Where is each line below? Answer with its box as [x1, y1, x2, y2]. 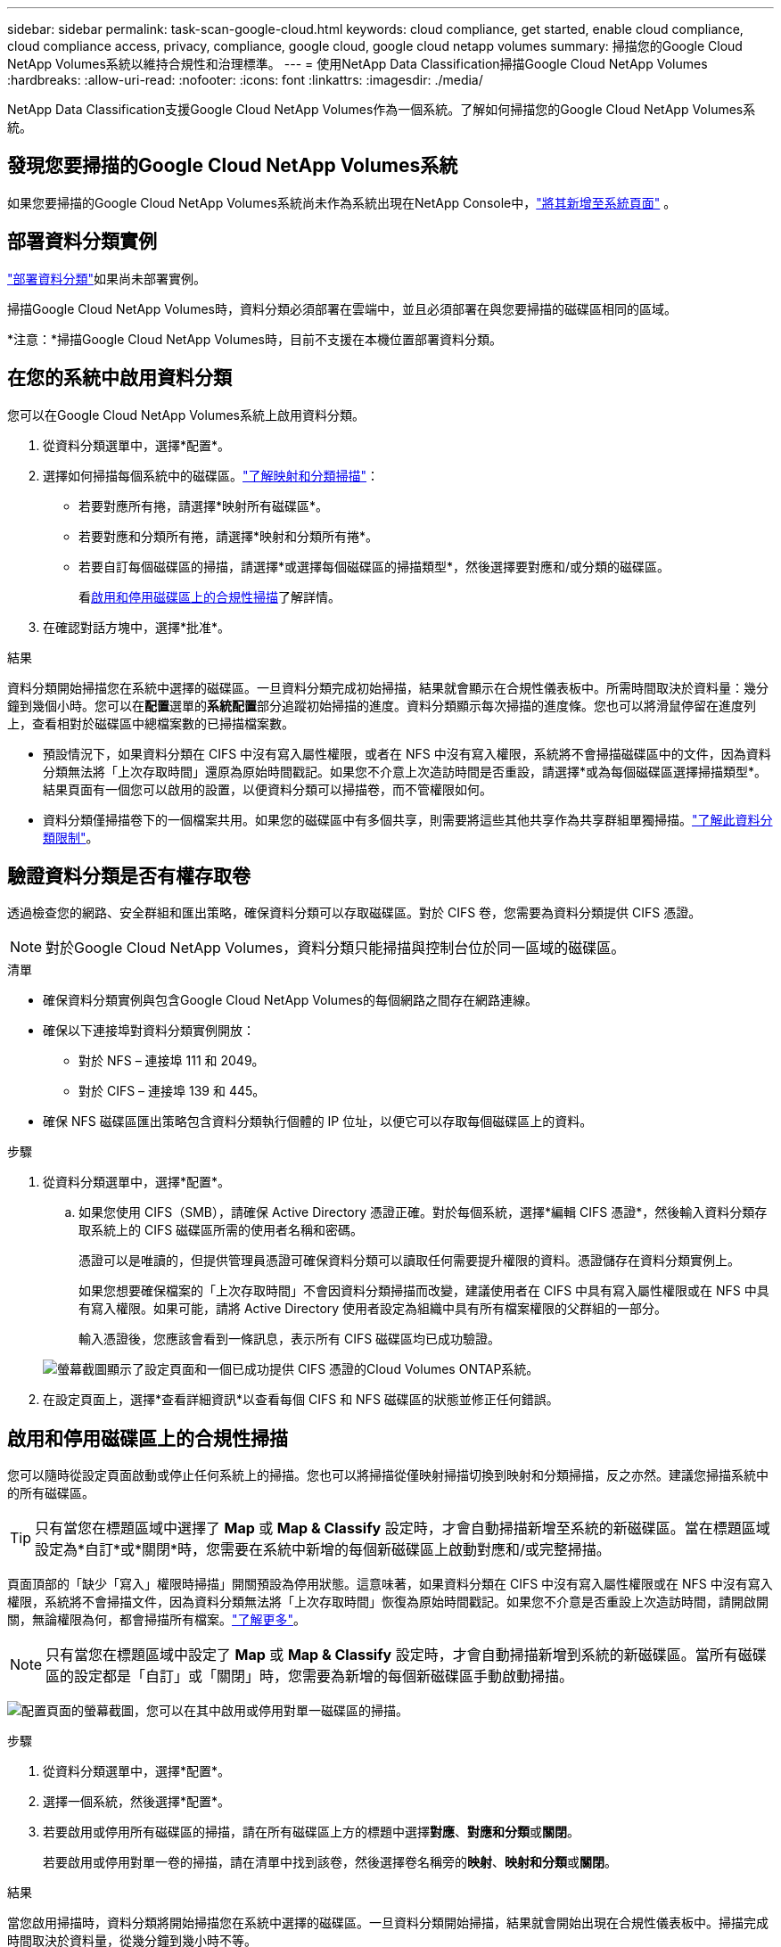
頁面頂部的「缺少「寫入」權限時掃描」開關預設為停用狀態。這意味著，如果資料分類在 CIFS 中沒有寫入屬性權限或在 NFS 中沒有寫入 [7, 1576, 773, 1592]
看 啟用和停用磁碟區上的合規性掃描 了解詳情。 [78, 588, 341, 604]
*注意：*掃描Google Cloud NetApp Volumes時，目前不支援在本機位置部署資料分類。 [7, 331, 502, 347]
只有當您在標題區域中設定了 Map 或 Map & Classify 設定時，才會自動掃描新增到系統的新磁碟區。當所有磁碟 [45, 1646, 767, 1664]
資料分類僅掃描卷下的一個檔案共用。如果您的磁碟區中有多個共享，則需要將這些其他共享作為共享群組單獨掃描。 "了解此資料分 [43, 811, 773, 827]
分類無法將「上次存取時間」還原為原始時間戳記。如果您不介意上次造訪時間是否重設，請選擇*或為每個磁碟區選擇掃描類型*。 [43, 763, 768, 779]
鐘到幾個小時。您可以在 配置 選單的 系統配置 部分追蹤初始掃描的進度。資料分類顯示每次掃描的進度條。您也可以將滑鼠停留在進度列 [7, 697, 756, 713]
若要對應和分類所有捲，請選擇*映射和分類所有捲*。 [78, 528, 379, 544]
